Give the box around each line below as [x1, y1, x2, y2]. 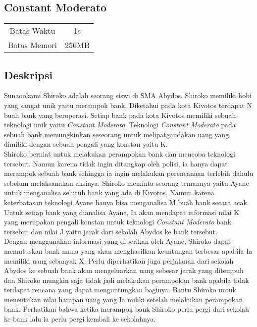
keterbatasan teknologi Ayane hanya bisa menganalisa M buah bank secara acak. [4, 197, 249, 207]
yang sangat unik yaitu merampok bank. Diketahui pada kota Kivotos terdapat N [4, 100, 252, 110]
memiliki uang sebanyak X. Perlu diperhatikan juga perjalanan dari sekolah [4, 255, 234, 266]
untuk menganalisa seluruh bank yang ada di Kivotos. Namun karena [4, 187, 215, 198]
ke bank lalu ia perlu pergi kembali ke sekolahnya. [4, 314, 156, 324]
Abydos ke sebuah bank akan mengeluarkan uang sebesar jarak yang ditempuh [4, 265, 244, 275]
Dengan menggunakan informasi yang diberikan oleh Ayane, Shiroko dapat [4, 236, 231, 246]
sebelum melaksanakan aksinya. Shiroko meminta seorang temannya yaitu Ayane [4, 177, 249, 188]
